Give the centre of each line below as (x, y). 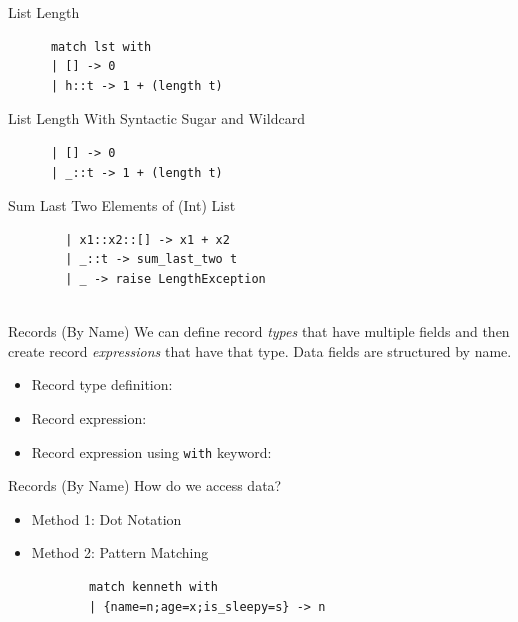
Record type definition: (102, 384)
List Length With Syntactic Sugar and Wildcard (156, 118)
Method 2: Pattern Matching (120, 552)
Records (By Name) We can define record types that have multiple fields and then (259, 331)
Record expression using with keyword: (151, 451)
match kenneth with (153, 586)
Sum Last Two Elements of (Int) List (122, 205)
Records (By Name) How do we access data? (145, 485)
